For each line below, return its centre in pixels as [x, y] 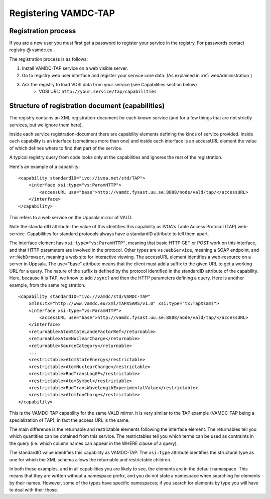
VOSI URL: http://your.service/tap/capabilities [98, 92]
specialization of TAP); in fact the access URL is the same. [70, 420]
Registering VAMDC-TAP [62, 13]
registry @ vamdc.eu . [32, 50]
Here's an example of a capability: [45, 167]
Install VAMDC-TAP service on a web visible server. [75, 68]
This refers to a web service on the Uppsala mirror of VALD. [71, 217]
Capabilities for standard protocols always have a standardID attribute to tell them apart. [118, 234]
